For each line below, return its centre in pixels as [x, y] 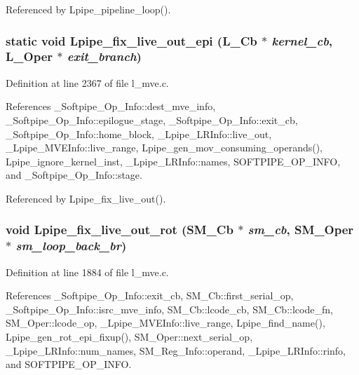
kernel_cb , [302, 40]
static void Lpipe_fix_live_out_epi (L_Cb [131, 40]
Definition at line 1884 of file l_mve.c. [87, 272]
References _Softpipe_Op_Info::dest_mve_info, [111, 106]
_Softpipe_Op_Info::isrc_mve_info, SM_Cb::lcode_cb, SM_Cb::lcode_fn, [169, 309]
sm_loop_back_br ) [71, 246]
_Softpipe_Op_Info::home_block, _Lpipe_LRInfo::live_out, [139, 134]
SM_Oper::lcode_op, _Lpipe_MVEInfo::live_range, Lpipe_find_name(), [165, 323]
